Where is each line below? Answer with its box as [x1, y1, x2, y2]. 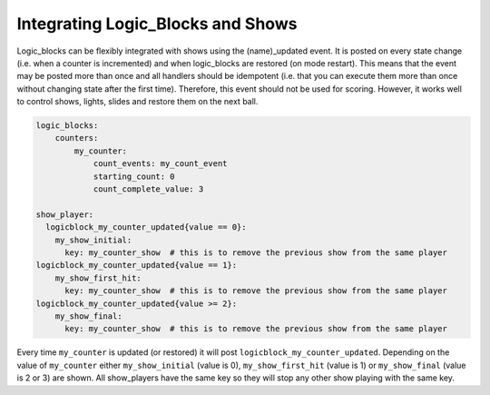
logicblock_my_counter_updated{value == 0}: [45, 222, 247, 232]
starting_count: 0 [93, 171, 176, 182]
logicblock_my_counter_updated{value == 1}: [35, 260, 238, 271]
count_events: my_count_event [93, 159, 228, 169]
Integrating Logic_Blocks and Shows [16, 14, 298, 34]
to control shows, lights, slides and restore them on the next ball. [16, 96, 259, 107]
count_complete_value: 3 [93, 184, 204, 194]
